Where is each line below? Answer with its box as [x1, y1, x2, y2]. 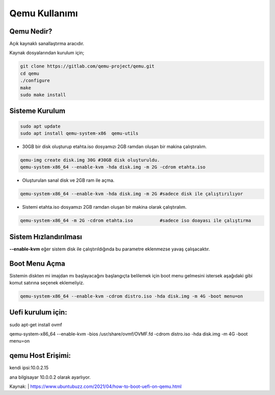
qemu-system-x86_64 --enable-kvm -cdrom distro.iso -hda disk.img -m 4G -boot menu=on [20, 293, 243, 299]
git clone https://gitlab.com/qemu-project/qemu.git [20, 64, 155, 69]
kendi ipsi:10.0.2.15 [9, 364, 49, 371]
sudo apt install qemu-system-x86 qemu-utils [20, 130, 139, 136]
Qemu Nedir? [9, 27, 52, 36]
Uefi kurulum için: [9, 308, 67, 317]
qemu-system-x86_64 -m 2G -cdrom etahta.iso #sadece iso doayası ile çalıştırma [20, 218, 252, 223]
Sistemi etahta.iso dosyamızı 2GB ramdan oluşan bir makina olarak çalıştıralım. [22, 204, 187, 210]
